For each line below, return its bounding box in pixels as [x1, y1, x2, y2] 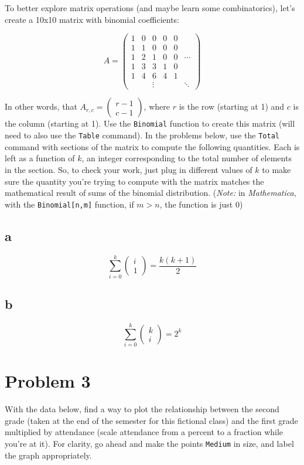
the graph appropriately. [5, 449, 92, 461]
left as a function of [5, 152, 75, 164]
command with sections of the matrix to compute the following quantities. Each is [5, 140, 300, 152]
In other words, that [5, 100, 77, 113]
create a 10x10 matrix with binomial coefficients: [5, 13, 180, 25]
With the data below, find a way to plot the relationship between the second [5, 403, 279, 415]
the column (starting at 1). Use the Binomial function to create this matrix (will [5, 117, 295, 130]
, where [144, 100, 170, 113]
